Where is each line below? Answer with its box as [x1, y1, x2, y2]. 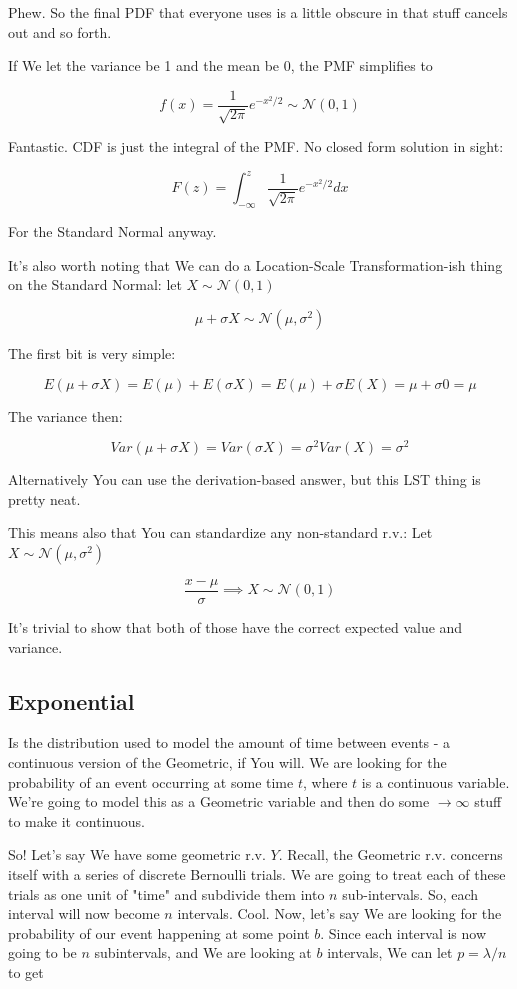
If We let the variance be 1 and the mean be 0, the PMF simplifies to [8, 55, 433, 76]
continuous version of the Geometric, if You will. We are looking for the [8, 752, 447, 772]
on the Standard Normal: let [8, 274, 182, 295]
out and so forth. [8, 21, 112, 42]
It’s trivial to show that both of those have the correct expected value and [8, 617, 463, 638]
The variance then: [8, 405, 123, 426]
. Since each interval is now [320, 922, 487, 943]
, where [302, 771, 348, 792]
